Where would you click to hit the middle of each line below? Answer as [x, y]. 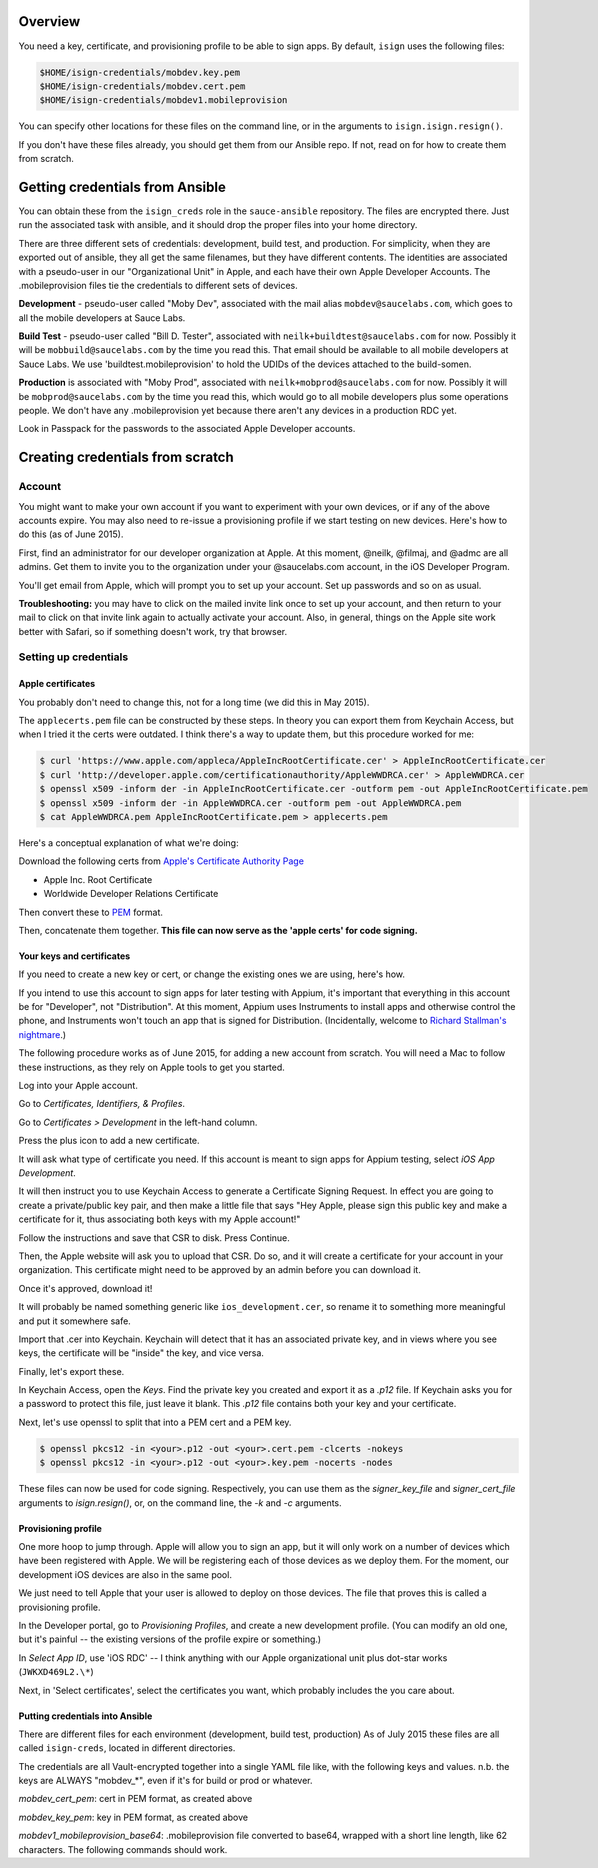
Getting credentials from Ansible [122, 186]
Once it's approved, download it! [85, 1288]
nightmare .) [42, 1034]
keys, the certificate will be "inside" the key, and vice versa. [141, 1353]
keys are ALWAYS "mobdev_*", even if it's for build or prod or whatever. [166, 1781]
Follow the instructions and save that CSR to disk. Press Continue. [154, 1237]
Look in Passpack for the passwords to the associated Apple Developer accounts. [187, 429]
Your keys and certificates [74, 956]
